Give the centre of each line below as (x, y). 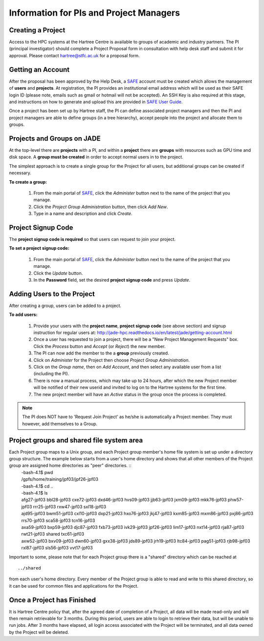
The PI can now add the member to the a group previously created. (101, 353)
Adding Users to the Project (52, 294)
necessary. (20, 173)
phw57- (236, 500)
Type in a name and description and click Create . (83, 214)
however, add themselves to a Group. (60, 424)
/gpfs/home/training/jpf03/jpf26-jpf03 (60, 479)
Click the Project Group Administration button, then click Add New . (101, 207)
